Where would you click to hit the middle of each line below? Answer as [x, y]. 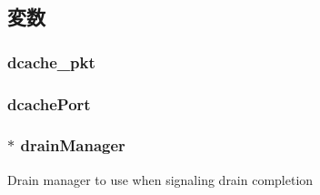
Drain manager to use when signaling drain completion [160, 179]
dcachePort [49, 103]
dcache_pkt [51, 62]
